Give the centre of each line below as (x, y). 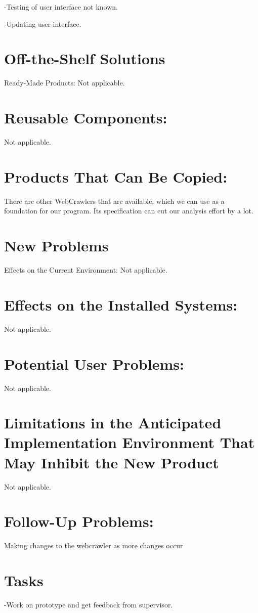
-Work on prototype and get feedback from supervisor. (89, 605)
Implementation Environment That (130, 442)
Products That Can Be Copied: (116, 176)
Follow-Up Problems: (79, 521)
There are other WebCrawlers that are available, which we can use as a (114, 201)
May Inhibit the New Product (112, 462)
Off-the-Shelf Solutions (85, 58)
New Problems (56, 246)
